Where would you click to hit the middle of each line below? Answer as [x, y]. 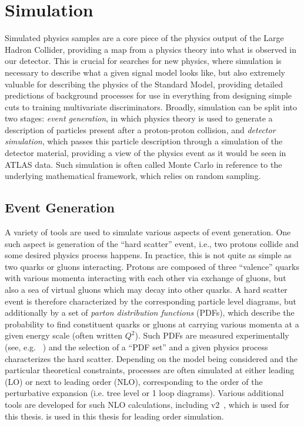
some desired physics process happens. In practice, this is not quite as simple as [148, 255]
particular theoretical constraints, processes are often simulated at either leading [150, 370]
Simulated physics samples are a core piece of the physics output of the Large [144, 38]
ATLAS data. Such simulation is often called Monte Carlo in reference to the [143, 164]
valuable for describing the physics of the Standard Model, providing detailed [144, 84]
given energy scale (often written [64, 335]
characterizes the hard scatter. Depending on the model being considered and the [151, 358]
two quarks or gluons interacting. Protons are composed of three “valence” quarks [152, 266]
